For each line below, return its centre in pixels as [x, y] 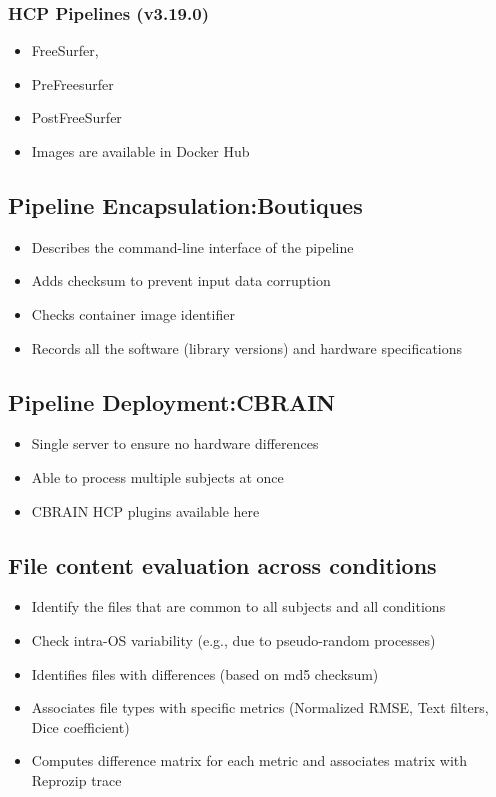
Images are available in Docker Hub [140, 151]
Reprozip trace [76, 779]
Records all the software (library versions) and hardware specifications [247, 347]
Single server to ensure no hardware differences [175, 443]
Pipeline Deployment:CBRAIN [172, 401]
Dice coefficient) [80, 726]
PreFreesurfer [72, 83]
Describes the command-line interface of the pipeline [192, 246]
